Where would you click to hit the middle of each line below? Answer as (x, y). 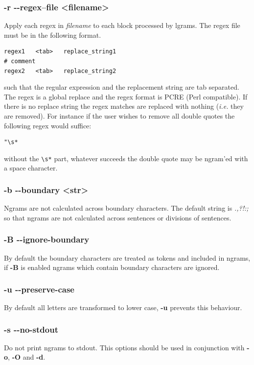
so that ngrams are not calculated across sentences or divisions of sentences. (118, 217)
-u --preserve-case (39, 289)
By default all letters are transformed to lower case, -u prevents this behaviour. (123, 307)
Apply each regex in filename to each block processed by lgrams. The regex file (122, 25)
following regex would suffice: (48, 125)
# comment (20, 61)
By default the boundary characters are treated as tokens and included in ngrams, (127, 257)
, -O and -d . (27, 357)
